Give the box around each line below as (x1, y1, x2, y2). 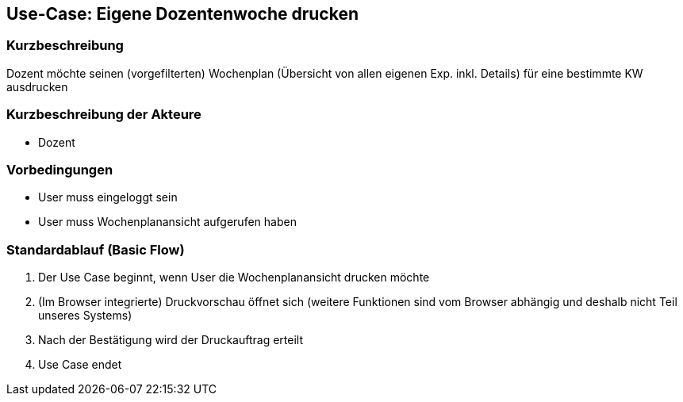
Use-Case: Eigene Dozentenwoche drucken (6, 4, 359, 24)
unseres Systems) (38, 308, 132, 323)
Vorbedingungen (6, 161, 113, 178)
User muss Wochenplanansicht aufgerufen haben (38, 215, 297, 229)
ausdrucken (6, 79, 68, 94)
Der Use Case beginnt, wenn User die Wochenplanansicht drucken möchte (38, 270, 430, 285)
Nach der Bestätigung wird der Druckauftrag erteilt (38, 333, 303, 347)
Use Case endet (38, 358, 122, 372)
